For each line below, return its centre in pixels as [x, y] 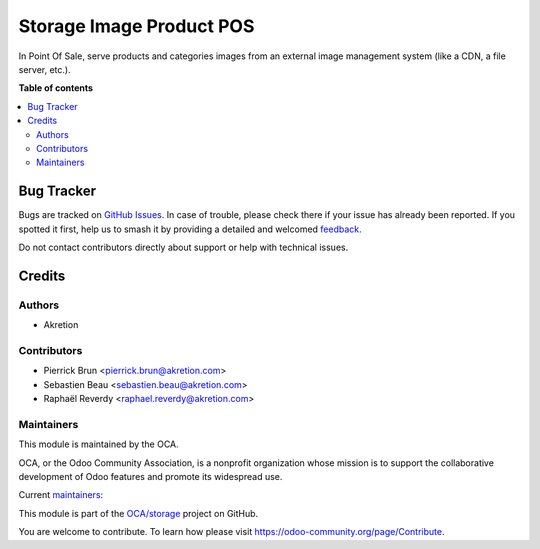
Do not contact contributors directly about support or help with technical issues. [183, 247]
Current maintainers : [61, 495]
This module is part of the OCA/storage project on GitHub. [138, 513]
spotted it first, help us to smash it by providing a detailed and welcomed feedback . [190, 229]
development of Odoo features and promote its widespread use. [150, 476]
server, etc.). [44, 69]
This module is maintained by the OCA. [98, 444]
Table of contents [56, 88]
